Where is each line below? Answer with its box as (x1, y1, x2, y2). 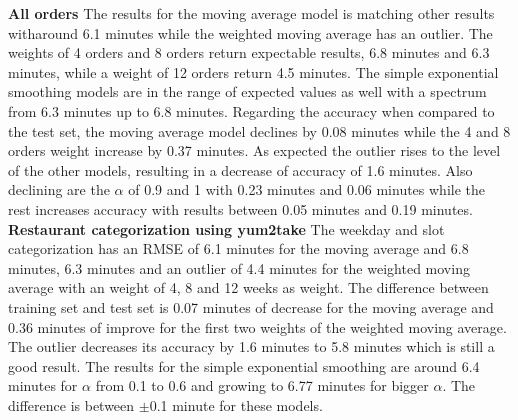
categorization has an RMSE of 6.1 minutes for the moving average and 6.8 (8, 238, 469, 259)
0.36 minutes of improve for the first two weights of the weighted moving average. (8, 316, 507, 337)
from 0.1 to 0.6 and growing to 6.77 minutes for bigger (95, 375, 429, 396)
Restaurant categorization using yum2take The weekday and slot (8, 218, 445, 239)
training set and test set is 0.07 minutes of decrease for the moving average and (8, 296, 494, 317)
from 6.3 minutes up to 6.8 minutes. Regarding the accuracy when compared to (8, 100, 495, 121)
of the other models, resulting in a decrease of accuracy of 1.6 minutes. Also (8, 159, 473, 180)
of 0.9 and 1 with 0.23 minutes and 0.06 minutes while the (128, 179, 486, 200)
